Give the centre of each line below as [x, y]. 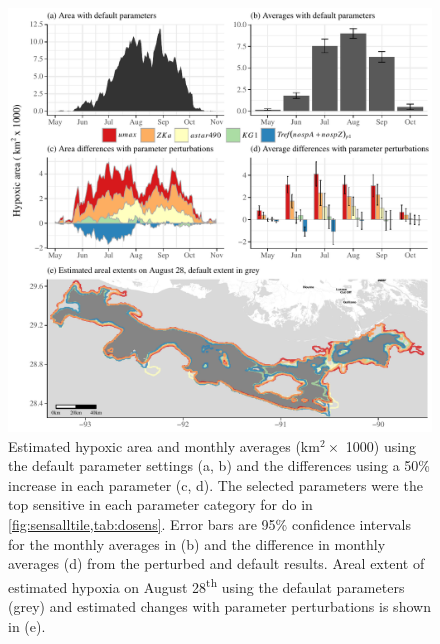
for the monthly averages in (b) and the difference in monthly [197, 543]
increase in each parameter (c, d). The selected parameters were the [215, 484]
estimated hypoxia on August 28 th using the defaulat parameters [206, 585]
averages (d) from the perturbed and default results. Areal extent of [216, 563]
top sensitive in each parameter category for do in [160, 504]
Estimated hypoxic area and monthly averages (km [164, 445]
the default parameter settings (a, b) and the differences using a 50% [219, 465]
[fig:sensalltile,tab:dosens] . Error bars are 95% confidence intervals [210, 523]
